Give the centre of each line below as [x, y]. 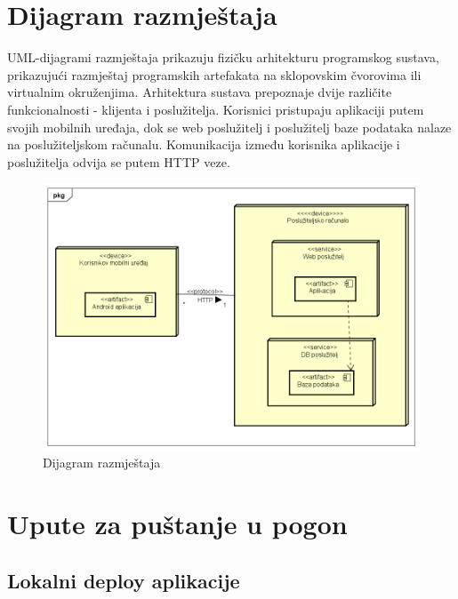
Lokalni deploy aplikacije [124, 580]
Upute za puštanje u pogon [177, 524]
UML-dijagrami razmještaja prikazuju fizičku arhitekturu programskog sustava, [223, 57]
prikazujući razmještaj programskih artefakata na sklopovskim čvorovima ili [214, 74]
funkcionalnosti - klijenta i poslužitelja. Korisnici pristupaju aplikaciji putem [216, 109]
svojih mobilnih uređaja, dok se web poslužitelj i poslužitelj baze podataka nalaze [229, 127]
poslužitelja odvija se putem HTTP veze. [119, 161]
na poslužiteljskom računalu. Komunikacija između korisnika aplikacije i [204, 144]
